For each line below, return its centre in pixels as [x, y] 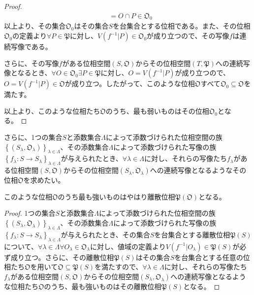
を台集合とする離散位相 [192, 234]
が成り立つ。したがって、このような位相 [130, 83]
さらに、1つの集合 [33, 137]
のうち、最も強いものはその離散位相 [103, 286]
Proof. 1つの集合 [30, 213]
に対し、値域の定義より [128, 246]
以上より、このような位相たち [52, 111]
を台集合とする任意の [209, 257]
